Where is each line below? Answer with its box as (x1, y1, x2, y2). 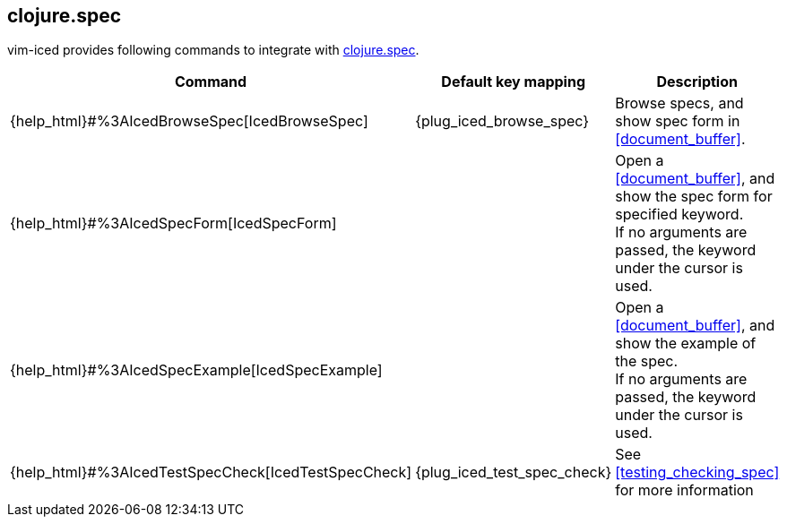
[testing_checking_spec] (615, 463, 780, 482)
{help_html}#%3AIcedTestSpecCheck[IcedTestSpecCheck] (10, 463, 412, 482)
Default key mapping (441, 73, 586, 91)
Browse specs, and (615, 94, 744, 113)
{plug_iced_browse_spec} (415, 112, 590, 131)
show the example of (615, 334, 757, 353)
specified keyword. (615, 205, 744, 224)
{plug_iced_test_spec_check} (415, 463, 612, 482)
